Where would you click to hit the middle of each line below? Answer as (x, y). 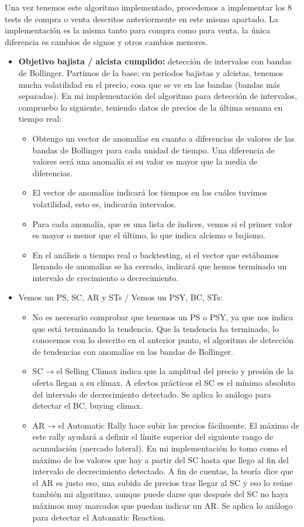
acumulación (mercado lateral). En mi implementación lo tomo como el (160, 448)
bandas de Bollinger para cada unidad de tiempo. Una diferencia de (153, 150)
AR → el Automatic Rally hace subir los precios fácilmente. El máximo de (166, 425)
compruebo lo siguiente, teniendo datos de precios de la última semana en (151, 107)
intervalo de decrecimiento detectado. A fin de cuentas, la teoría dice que (163, 471)
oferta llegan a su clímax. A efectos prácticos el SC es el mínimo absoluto (164, 383)
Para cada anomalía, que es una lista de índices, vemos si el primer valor (163, 223)
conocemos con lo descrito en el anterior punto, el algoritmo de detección (163, 340)
